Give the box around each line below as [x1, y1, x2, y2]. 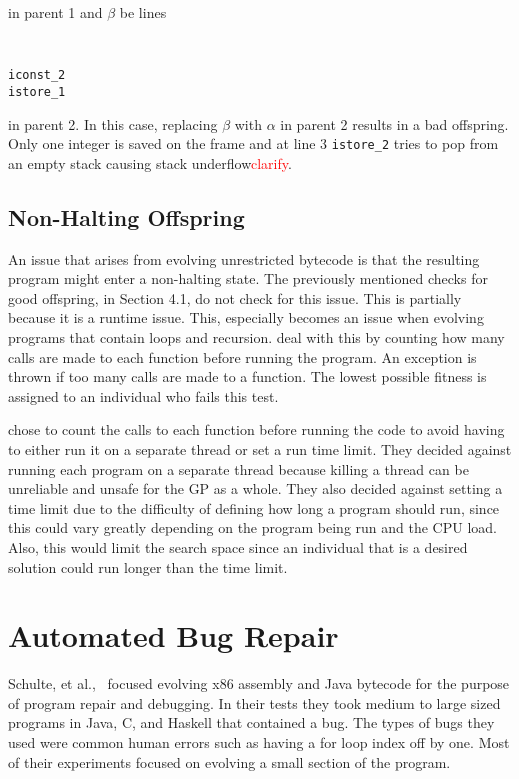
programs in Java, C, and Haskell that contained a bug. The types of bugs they [8, 712, 495, 733]
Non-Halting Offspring [8, 201, 245, 232]
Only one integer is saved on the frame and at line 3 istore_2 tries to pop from [8, 133, 499, 154]
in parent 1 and [8, 2, 103, 22]
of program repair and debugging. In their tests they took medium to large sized [8, 692, 501, 713]
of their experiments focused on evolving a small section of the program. [8, 751, 451, 772]
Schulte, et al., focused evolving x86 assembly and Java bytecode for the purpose [8, 673, 510, 694]
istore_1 [8, 84, 66, 99]
